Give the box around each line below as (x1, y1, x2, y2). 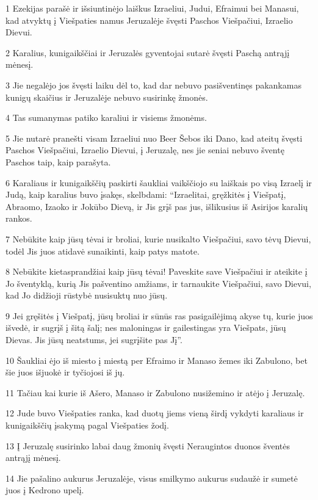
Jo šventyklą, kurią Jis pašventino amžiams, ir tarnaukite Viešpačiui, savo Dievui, (5, 277, 311, 289)
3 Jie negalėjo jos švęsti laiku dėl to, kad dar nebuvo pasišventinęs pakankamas (5, 78, 302, 91)
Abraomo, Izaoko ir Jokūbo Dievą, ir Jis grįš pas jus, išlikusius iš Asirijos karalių (5, 200, 308, 212)
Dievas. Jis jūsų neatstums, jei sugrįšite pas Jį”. (5, 333, 182, 346)
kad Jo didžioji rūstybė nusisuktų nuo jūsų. (5, 289, 168, 302)
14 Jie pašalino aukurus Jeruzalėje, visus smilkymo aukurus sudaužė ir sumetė (5, 471, 298, 484)
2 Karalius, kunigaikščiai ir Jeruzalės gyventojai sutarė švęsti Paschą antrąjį (5, 46, 290, 59)
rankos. (5, 212, 32, 225)
